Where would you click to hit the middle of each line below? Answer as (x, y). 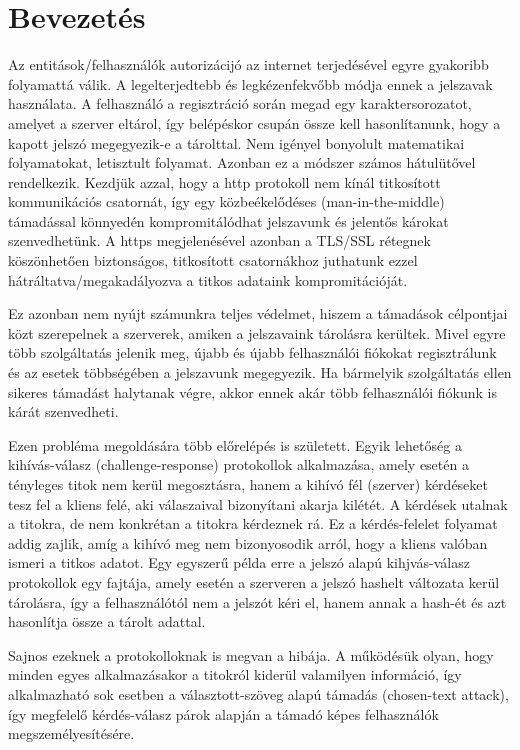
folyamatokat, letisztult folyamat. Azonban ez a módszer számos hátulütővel (242, 162)
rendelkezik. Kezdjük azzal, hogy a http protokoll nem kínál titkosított (224, 181)
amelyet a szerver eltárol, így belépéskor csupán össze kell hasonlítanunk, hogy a (254, 122)
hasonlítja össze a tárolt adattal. (107, 621)
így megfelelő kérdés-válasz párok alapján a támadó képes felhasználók (223, 713)
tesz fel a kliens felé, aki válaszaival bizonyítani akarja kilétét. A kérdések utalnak (258, 503)
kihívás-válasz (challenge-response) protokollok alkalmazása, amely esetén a (238, 464)
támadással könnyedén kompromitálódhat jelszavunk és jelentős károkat (228, 220)
